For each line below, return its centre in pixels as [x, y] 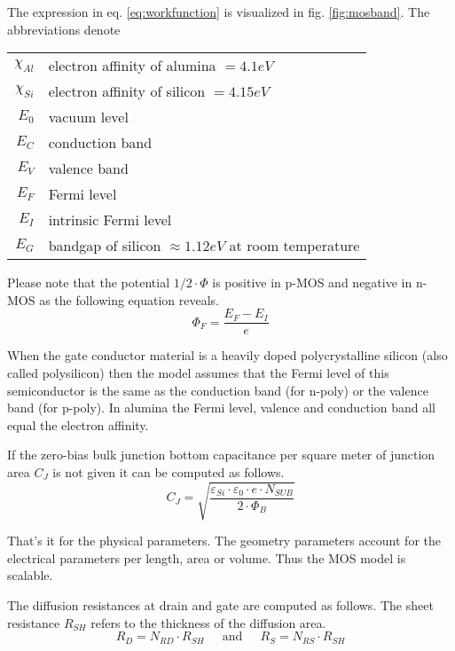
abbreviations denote [64, 29]
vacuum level [88, 117]
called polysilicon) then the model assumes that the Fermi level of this [198, 373]
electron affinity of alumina [132, 66]
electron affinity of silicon [127, 91]
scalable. [30, 575]
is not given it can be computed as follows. [169, 472]
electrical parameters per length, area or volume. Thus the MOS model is [207, 557]
